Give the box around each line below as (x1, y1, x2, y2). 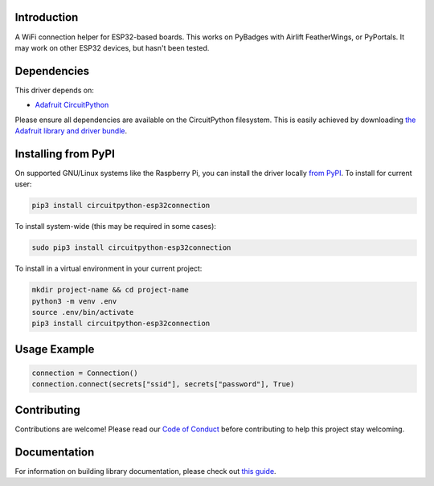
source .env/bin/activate (31, 308, 134, 317)
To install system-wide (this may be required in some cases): (14, 222, 217, 231)
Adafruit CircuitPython (35, 100, 109, 110)
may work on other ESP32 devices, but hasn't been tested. (14, 43, 210, 52)
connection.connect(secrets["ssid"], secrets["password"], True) (31, 380, 295, 389)
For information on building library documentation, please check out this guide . (14, 466, 276, 476)
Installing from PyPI (14, 147, 116, 161)
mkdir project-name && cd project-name (31, 285, 189, 295)
